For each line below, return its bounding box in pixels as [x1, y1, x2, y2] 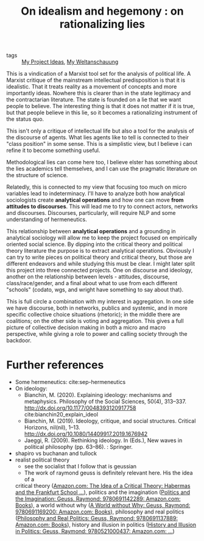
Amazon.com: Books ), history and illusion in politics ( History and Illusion [15, 521, 197, 529]
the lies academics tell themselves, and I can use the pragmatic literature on [6, 165, 197, 172]
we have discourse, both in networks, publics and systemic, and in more [6, 304, 188, 312]
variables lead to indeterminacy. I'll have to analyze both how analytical [6, 190, 185, 197]
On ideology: [15, 385, 47, 392]
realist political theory [15, 456, 70, 463]
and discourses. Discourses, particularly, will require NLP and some [6, 209, 176, 217]
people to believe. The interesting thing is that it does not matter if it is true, [6, 103, 195, 110]
